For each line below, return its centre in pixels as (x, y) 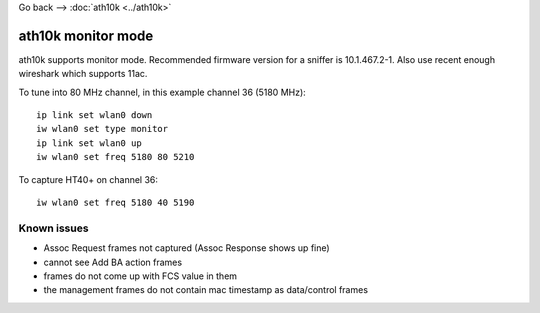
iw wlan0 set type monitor (102, 129)
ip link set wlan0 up (89, 143)
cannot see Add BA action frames (113, 262)
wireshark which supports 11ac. (83, 74)
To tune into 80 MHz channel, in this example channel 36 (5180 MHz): (162, 92)
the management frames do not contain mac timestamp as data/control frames (206, 290)
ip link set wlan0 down (94, 115)
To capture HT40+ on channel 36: (88, 179)
